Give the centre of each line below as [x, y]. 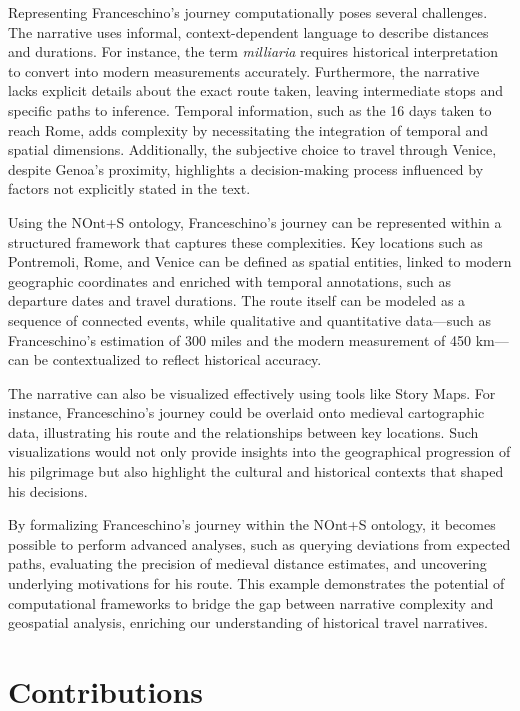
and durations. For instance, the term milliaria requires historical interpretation [253, 51]
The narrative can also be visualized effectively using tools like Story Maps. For [252, 392]
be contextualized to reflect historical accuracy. [177, 359]
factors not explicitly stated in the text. [129, 188]
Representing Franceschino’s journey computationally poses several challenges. [248, 12]
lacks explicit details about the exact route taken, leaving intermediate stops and [256, 90]
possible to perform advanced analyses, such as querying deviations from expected [259, 543]
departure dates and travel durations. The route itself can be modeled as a [237, 300]
